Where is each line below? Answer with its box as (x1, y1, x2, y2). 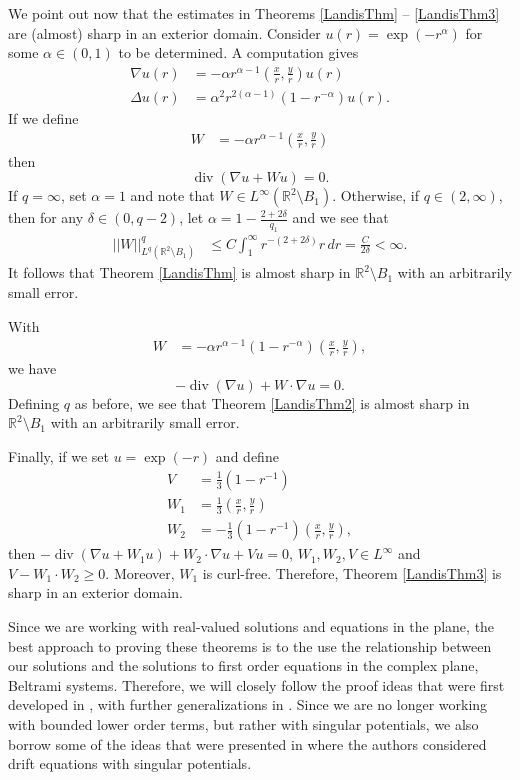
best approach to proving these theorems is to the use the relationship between (8, 635, 492, 656)
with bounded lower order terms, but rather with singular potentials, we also (8, 714, 479, 735)
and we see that (292, 207, 389, 228)
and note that (130, 185, 215, 206)
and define (215, 446, 279, 467)
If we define (8, 107, 79, 128)
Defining (8, 392, 60, 413)
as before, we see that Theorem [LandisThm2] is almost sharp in (74, 392, 470, 413)
